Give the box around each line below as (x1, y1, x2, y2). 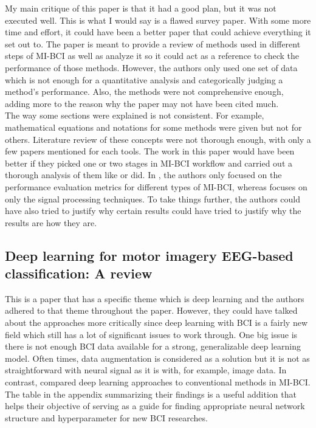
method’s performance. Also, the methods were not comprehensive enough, (5, 85, 284, 98)
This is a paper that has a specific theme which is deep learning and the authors (5, 292, 304, 305)
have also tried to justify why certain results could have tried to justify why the (5, 204, 301, 217)
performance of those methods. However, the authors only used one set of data (5, 61, 298, 74)
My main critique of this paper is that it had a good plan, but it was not (5, 2, 276, 14)
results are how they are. (5, 216, 97, 229)
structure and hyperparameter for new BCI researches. (5, 411, 208, 424)
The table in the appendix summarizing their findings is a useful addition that (5, 387, 297, 400)
